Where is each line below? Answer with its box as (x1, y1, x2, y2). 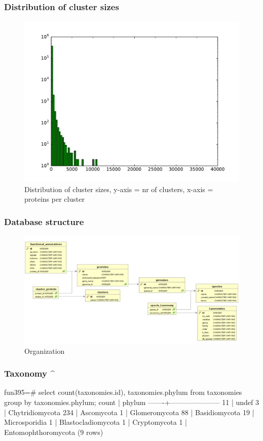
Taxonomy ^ (4, 367, 55, 380)
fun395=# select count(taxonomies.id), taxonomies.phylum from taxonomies (4, 387, 242, 397)
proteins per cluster (24, 194, 85, 204)
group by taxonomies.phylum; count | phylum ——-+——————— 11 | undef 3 (4, 397, 259, 408)
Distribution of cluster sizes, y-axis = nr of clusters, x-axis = (24, 183, 213, 194)
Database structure (4, 215, 84, 228)
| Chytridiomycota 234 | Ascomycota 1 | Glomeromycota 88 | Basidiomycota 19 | (4, 407, 254, 417)
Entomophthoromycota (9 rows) (4, 426, 103, 437)
